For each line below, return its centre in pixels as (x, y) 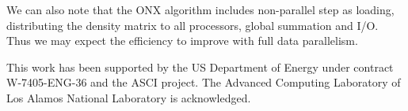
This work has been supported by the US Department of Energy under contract (200, 67)
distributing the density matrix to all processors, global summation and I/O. (193, 25)
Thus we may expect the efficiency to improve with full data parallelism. (182, 41)
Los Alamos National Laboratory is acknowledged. (129, 97)
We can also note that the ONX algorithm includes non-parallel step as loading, (200, 9)
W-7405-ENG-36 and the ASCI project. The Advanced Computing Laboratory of (204, 82)
